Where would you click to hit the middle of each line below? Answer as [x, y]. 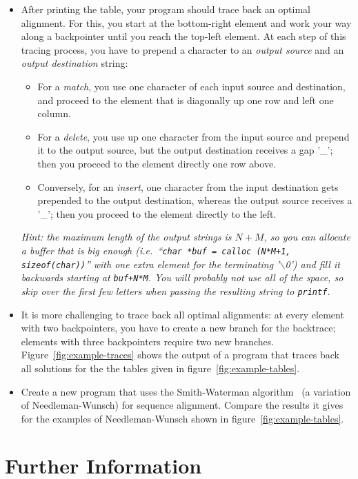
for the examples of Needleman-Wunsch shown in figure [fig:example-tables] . [182, 418]
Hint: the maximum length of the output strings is [126, 237]
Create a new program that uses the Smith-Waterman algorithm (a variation [186, 391]
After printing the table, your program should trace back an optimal [166, 9]
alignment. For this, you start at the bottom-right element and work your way [186, 22]
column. [54, 113]
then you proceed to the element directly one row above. [157, 163]
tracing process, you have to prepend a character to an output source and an [182, 49]
